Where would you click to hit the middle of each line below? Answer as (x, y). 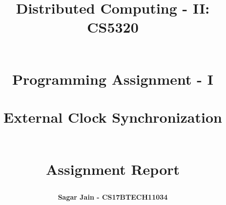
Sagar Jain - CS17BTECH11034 (113, 196)
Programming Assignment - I (113, 79)
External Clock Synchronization (113, 117)
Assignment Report (113, 169)
